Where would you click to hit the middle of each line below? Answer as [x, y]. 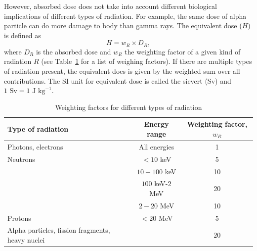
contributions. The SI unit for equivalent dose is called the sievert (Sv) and [118, 80]
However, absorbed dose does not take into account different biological [110, 6]
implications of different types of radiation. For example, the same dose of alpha [125, 16]
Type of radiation [38, 129]
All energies [156, 146]
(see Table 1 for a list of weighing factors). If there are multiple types [147, 61]
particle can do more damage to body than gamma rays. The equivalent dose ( [123, 25]
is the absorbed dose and [73, 51]
